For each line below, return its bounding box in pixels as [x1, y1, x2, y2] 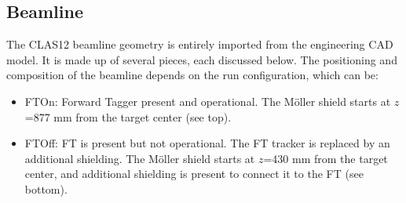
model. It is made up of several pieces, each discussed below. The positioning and [6, 51, 397, 67]
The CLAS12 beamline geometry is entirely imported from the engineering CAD [6, 36, 393, 53]
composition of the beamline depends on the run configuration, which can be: [6, 67, 379, 83]
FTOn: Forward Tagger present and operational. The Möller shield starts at [24, 92, 391, 109]
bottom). [24, 180, 68, 197]
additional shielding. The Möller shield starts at [24, 150, 255, 166]
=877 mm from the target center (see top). [24, 108, 232, 125]
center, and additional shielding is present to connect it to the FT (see [24, 165, 364, 182]
